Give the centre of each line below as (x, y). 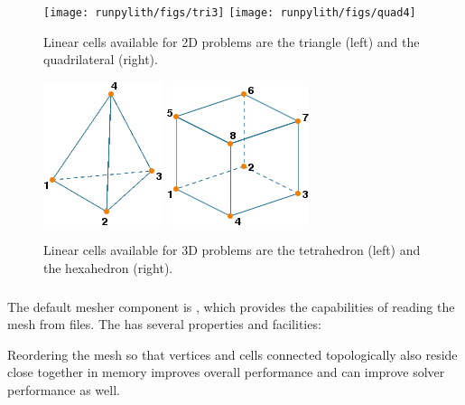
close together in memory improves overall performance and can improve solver (226, 372)
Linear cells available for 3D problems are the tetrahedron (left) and (232, 250)
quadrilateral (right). (101, 59)
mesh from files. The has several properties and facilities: (164, 324)
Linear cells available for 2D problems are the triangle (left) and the (232, 41)
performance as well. (64, 389)
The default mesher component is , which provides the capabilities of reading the (231, 306)
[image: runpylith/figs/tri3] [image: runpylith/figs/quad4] (230, 13)
